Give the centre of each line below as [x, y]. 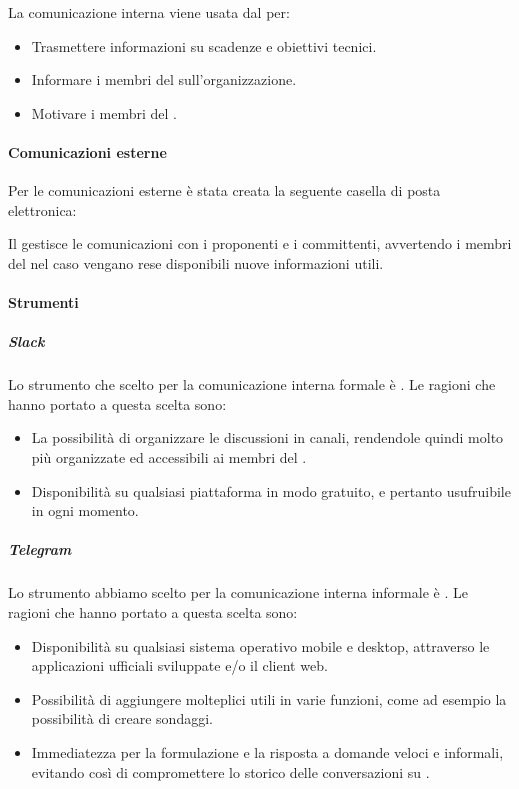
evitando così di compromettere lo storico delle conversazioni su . [230, 771]
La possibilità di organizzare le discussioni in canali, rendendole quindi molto [267, 437]
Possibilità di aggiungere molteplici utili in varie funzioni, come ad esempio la [269, 698]
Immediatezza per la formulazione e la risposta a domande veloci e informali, [267, 751]
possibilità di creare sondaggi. [122, 718]
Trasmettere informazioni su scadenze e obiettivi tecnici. [204, 45]
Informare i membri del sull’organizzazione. [164, 79]
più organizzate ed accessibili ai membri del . [169, 457]
